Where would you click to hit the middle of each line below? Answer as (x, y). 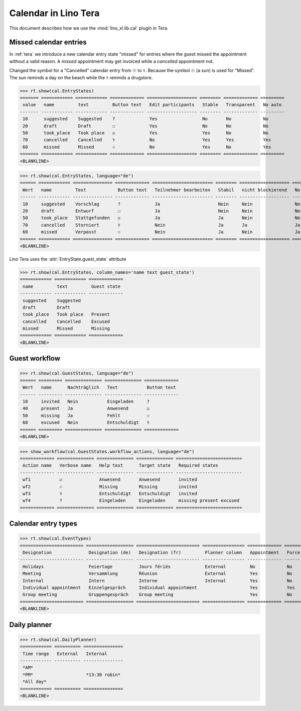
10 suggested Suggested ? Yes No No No (145, 119)
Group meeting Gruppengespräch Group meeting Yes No (158, 595)
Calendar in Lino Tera (54, 13)
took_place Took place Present (66, 314)
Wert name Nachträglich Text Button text (99, 388)
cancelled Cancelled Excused (66, 321)
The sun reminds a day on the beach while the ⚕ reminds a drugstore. (81, 77)
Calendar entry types (43, 524)
